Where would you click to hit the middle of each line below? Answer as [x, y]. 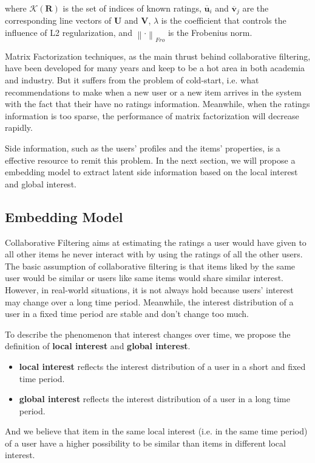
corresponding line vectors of [58, 20]
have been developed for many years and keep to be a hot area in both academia [155, 68]
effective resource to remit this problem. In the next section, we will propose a [150, 160]
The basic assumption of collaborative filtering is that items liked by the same [150, 266]
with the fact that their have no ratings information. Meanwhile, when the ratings [157, 104]
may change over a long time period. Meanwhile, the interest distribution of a [149, 301]
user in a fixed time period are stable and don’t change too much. [127, 314]
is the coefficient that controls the [224, 20]
